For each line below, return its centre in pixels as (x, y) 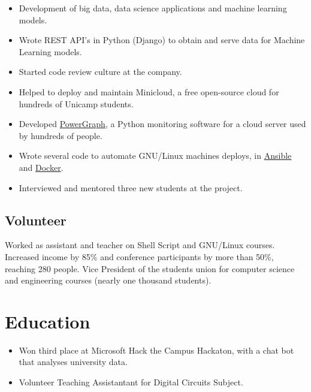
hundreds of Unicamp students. (76, 103)
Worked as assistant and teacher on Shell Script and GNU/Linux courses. (140, 245)
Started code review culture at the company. (100, 72)
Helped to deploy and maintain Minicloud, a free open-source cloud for (149, 91)
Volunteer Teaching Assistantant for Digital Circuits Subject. (131, 382)
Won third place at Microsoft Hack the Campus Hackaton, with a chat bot (156, 350)
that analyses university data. (73, 362)
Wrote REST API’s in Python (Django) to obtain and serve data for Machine (162, 40)
